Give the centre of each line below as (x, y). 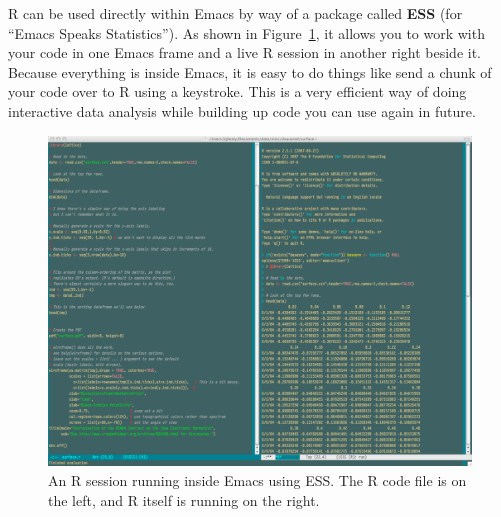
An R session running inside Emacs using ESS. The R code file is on (257, 479)
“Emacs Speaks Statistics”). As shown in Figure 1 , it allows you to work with (246, 32)
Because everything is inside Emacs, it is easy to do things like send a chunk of (250, 71)
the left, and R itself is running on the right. (184, 499)
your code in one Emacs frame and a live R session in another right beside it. (245, 52)
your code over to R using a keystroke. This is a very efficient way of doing (237, 91)
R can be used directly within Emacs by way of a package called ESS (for (235, 13)
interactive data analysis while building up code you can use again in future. (242, 110)
